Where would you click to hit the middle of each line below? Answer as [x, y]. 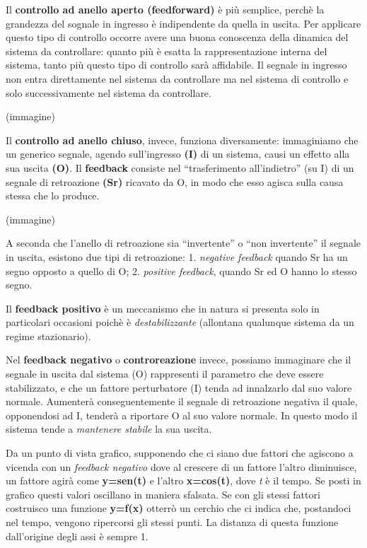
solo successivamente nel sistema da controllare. [109, 92]
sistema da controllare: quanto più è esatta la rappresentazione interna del [167, 51]
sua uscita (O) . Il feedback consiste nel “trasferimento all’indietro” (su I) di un [180, 167]
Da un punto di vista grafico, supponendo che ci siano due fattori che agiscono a [180, 453]
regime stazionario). [48, 336]
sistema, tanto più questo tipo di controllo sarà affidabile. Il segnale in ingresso [176, 65]
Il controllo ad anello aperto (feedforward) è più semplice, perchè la [165, 9]
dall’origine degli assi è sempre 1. [77, 536]
